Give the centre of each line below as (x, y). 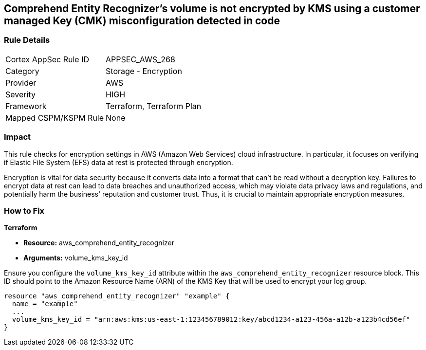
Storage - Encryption (144, 71)
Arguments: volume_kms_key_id (76, 258)
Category (22, 71)
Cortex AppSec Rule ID (47, 59)
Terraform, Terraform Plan (154, 106)
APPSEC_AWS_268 (140, 59)
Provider (21, 83)
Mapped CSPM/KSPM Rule (55, 118)
